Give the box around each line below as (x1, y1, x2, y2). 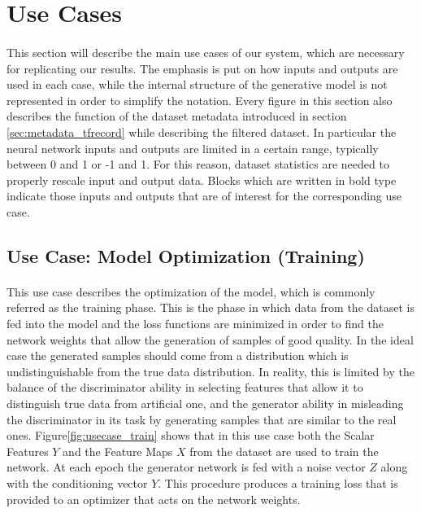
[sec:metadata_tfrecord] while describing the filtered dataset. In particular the (7, 123, 397, 140)
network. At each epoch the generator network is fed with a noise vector (7, 458, 366, 476)
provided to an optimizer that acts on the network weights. (7, 490, 301, 507)
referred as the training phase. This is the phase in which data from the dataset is (7, 299, 414, 316)
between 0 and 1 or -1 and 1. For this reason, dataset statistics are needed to (7, 156, 389, 173)
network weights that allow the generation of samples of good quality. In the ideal (7, 331, 414, 348)
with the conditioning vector (7, 475, 148, 491)
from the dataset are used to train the (189, 442, 379, 459)
